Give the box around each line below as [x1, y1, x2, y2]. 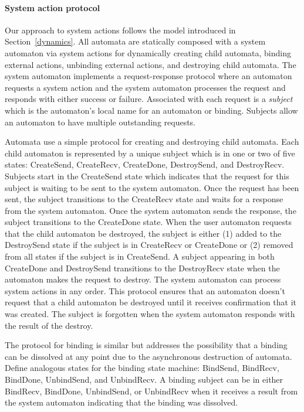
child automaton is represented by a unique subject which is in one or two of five [5, 147, 295, 159]
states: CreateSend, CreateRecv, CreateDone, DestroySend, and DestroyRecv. [5, 158, 285, 171]
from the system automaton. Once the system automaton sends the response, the [5, 204, 296, 216]
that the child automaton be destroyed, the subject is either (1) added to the [5, 227, 282, 239]
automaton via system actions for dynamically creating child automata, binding [5, 46, 292, 59]
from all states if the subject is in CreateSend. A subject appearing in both [5, 250, 275, 263]
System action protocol [5, 1, 100, 13]
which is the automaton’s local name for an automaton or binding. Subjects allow [5, 104, 298, 116]
